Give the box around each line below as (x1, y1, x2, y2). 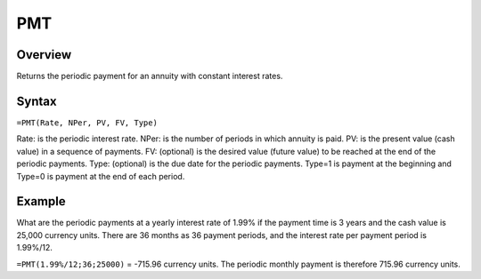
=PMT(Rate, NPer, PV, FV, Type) (16, 117, 158, 128)
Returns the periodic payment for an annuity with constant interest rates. (16, 71, 283, 82)
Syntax (16, 93, 57, 108)
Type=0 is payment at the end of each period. (16, 171, 185, 181)
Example (16, 194, 66, 209)
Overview (16, 47, 72, 62)
